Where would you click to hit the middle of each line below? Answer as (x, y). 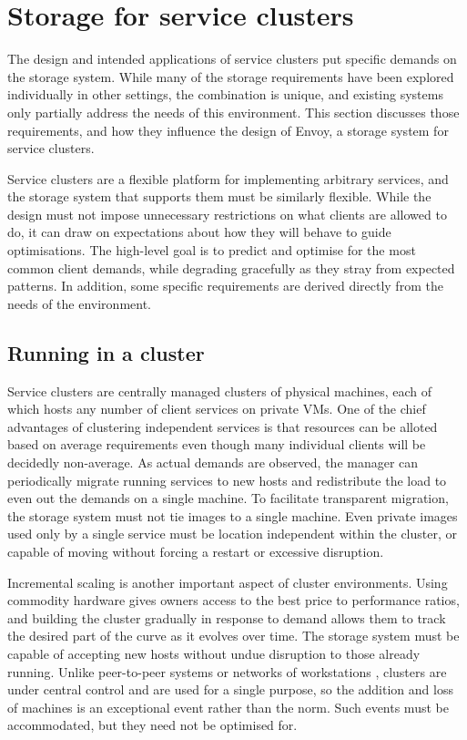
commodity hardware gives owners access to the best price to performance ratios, (233, 600)
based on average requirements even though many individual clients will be (217, 444)
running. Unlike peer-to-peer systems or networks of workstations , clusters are (227, 671)
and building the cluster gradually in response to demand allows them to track (227, 617)
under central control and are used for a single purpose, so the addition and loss (230, 689)
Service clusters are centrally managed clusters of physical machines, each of (220, 391)
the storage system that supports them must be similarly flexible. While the (219, 196)
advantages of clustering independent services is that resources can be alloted (223, 426)
